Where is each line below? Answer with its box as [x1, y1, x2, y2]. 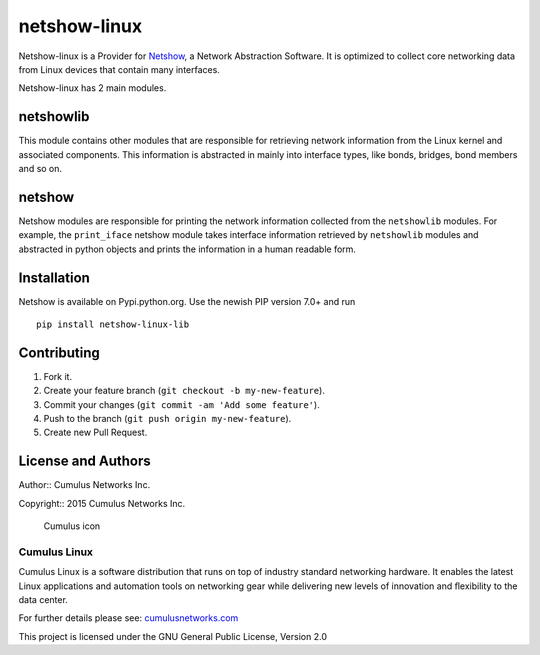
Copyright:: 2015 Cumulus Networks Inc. [18, 497, 186, 509]
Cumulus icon [43, 520, 101, 532]
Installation [18, 269, 90, 286]
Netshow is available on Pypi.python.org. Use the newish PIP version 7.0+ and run [18, 295, 356, 307]
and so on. [18, 163, 63, 175]
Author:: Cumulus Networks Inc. [18, 479, 151, 491]
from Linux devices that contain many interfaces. [18, 63, 220, 75]
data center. [18, 594, 69, 606]
